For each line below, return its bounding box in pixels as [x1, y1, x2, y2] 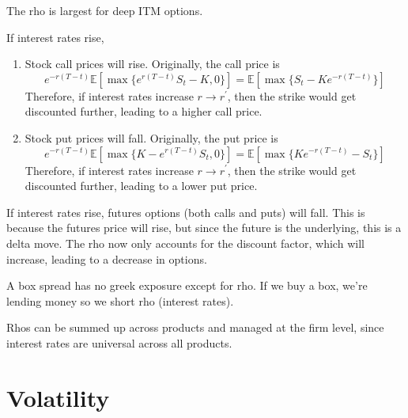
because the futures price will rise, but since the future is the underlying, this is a [6, 219, 402, 236]
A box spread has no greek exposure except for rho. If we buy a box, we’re [6, 277, 368, 294]
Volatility [6, 381, 110, 413]
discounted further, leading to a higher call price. [25, 103, 263, 120]
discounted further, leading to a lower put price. [25, 177, 258, 194]
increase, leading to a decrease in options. [6, 250, 207, 267]
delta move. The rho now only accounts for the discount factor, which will [6, 234, 365, 251]
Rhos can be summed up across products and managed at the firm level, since [6, 319, 384, 336]
